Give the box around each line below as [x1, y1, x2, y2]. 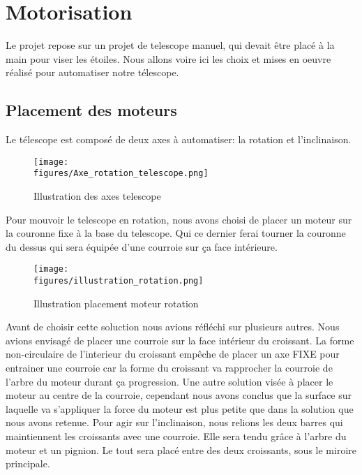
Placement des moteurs [6, 99, 177, 121]
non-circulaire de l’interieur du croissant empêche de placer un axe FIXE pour [6, 346, 340, 361]
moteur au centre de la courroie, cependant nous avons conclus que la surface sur [6, 388, 352, 402]
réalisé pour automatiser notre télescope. [6, 65, 179, 80]
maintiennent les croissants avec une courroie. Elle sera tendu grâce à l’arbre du [6, 429, 347, 444]
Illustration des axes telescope [33, 189, 161, 203]
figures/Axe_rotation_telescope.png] [33, 168, 209, 179]
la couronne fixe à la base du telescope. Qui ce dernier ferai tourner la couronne [6, 226, 346, 240]
